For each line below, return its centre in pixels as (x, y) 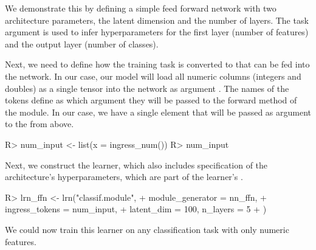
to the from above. (39, 124)
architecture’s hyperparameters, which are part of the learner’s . (124, 177)
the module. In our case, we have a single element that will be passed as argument (158, 112)
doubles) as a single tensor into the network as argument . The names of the (147, 88)
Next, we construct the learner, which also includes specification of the (136, 165)
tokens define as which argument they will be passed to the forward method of (151, 100)
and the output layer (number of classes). (82, 43)
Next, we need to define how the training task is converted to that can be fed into (157, 64)
